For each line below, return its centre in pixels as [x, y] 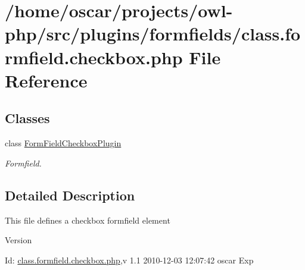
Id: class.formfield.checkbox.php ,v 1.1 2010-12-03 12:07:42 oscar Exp [129, 260]
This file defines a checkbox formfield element [88, 220]
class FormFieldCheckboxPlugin [63, 143]
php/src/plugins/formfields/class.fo [153, 34]
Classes [27, 118]
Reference [46, 80]
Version [18, 240]
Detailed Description [70, 195]
